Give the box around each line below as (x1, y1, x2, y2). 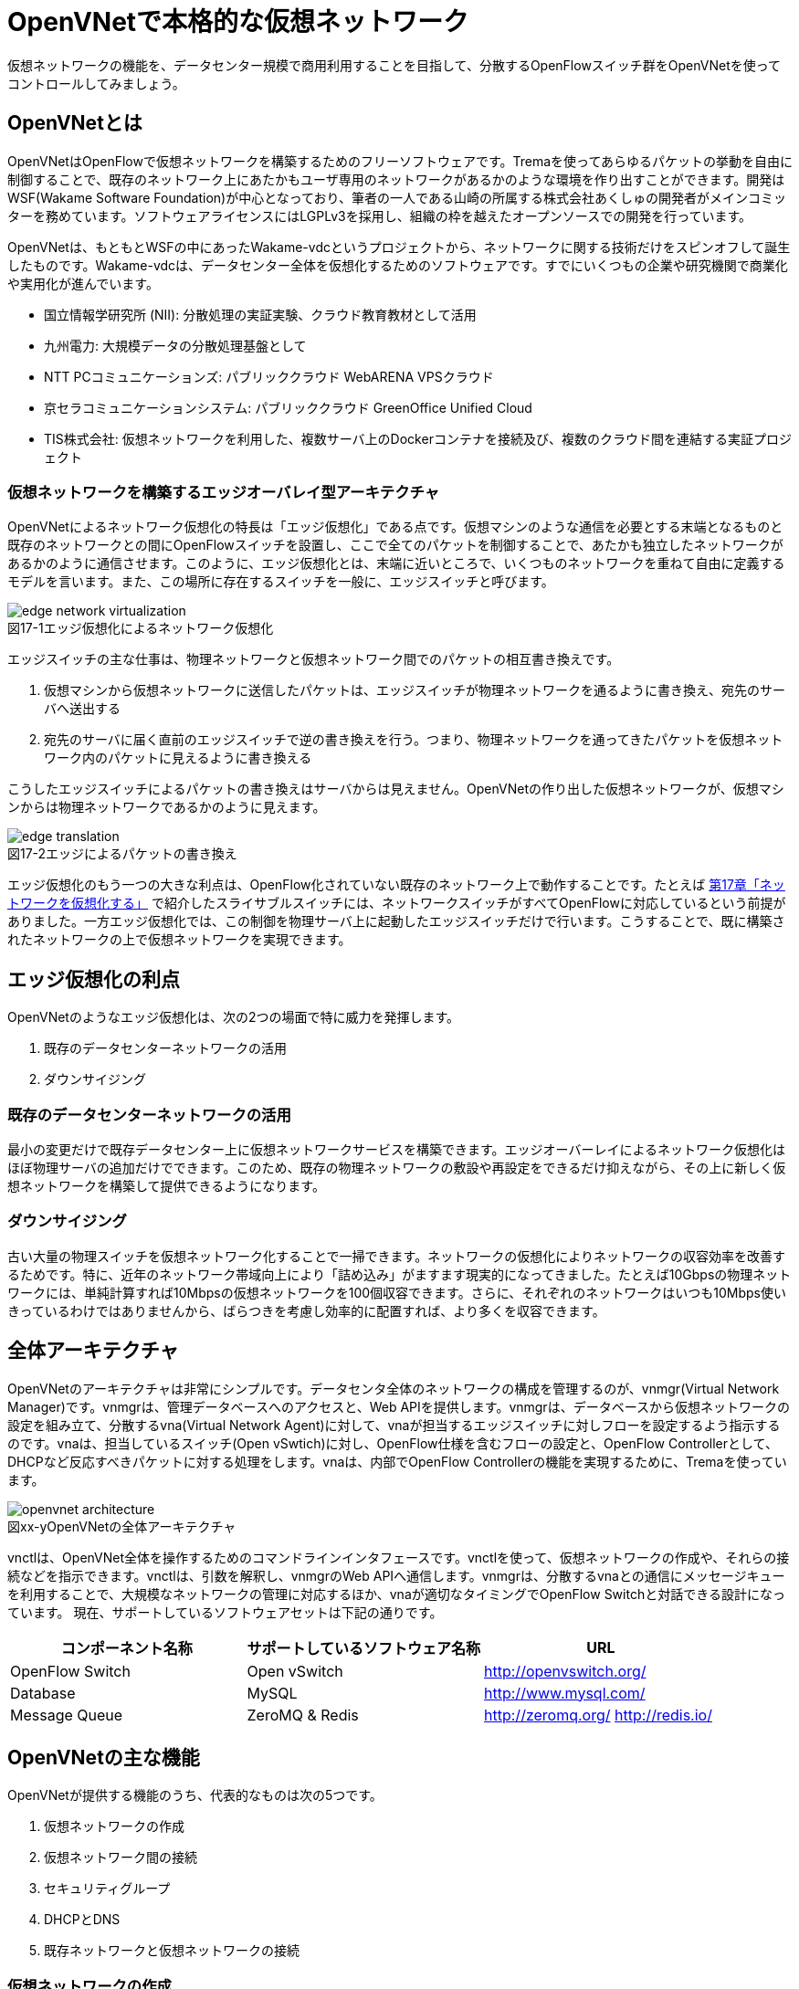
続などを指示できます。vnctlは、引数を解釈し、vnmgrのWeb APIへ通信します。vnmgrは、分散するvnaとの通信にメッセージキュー (7, 1567, 785, 1584)
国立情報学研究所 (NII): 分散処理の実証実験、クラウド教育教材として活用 (44, 306, 477, 322)
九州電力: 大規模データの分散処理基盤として (44, 337, 307, 353)
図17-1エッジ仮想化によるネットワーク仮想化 (7, 620, 274, 637)
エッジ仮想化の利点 (7, 967, 180, 991)
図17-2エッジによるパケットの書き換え (7, 846, 237, 862)
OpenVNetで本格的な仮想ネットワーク (7, 6, 469, 37)
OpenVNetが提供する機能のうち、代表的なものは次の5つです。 (7, 1787, 383, 1804)
